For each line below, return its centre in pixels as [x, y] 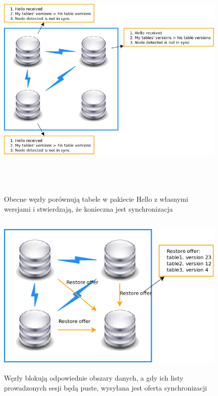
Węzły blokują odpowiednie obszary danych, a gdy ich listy [94, 378]
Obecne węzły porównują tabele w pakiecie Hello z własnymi [96, 199]
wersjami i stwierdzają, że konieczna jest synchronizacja [88, 208]
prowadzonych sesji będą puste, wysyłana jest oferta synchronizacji [106, 387]
